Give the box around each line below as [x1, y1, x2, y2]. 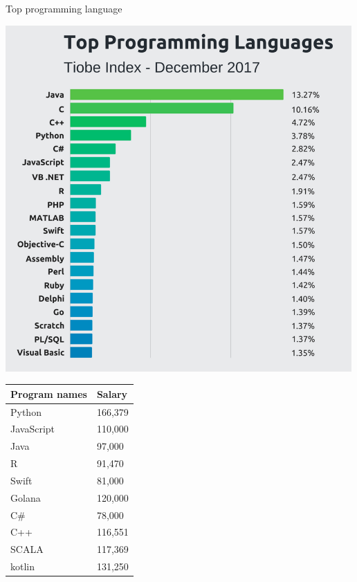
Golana [10, 490, 41, 504]
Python [10, 404, 42, 419]
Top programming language [6, 1, 122, 15]
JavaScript [10, 421, 55, 436]
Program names [10, 386, 87, 401]
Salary [96, 386, 128, 401]
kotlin [10, 559, 35, 574]
